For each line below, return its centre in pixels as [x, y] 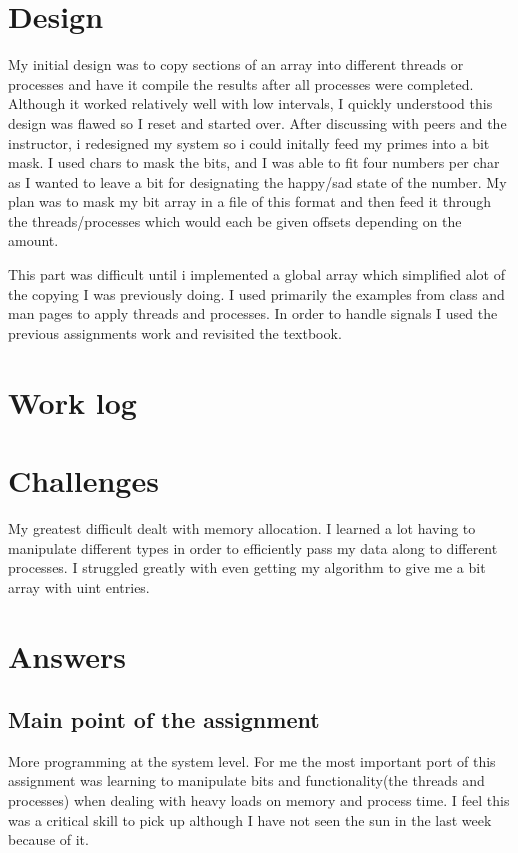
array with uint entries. [79, 586]
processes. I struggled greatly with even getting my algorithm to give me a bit [247, 567]
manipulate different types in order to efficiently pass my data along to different [253, 547]
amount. [33, 240]
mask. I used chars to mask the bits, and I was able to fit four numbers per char [254, 162]
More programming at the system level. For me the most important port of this [252, 760]
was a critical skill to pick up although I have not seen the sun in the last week [250, 819]
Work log [72, 401]
